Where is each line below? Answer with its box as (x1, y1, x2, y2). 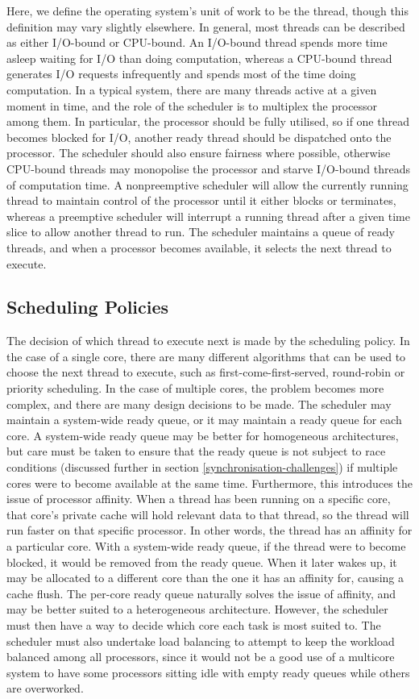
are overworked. (6, 680, 84, 697)
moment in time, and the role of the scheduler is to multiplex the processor (6, 97, 378, 114)
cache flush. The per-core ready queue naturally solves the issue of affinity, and (6, 585, 396, 601)
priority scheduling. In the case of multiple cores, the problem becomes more (6, 380, 384, 397)
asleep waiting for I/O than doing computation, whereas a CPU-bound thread (6, 49, 392, 66)
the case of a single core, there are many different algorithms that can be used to (6, 347, 406, 364)
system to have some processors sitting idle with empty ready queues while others (6, 664, 410, 680)
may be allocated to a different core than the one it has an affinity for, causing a (6, 569, 404, 586)
